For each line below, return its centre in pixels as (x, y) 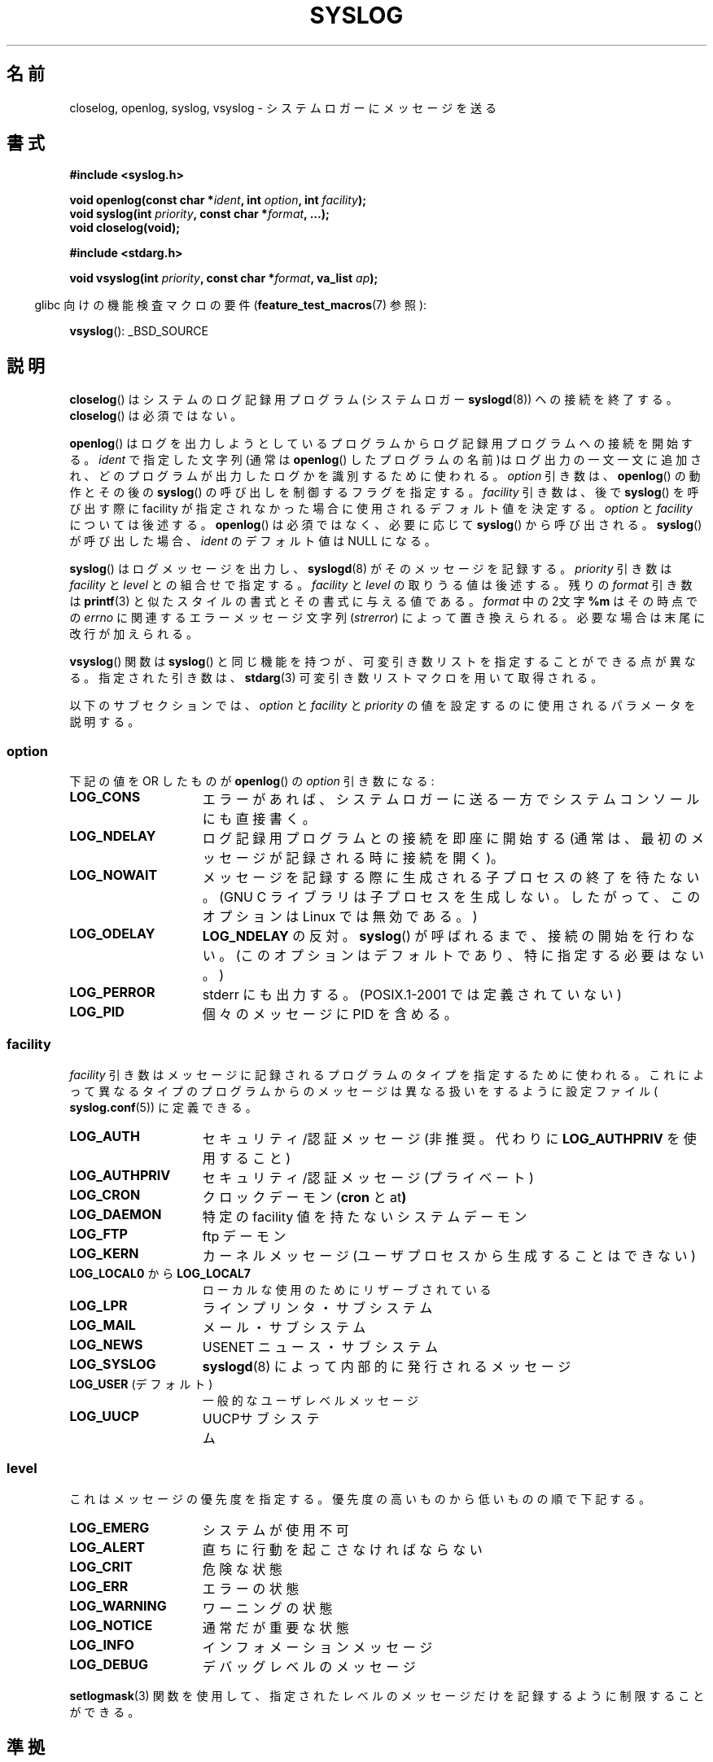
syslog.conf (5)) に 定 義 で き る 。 (163, 1107)
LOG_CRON (105, 1194)
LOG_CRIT (101, 1566)
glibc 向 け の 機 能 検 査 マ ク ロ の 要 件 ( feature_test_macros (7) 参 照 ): (231, 305)
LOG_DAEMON (116, 1214)
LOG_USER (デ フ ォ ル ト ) (141, 1384)
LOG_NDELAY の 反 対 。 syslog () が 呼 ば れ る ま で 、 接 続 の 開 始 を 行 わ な (448, 936)
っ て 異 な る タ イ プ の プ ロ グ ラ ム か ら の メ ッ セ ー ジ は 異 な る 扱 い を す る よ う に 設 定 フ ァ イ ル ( (363, 1091)
